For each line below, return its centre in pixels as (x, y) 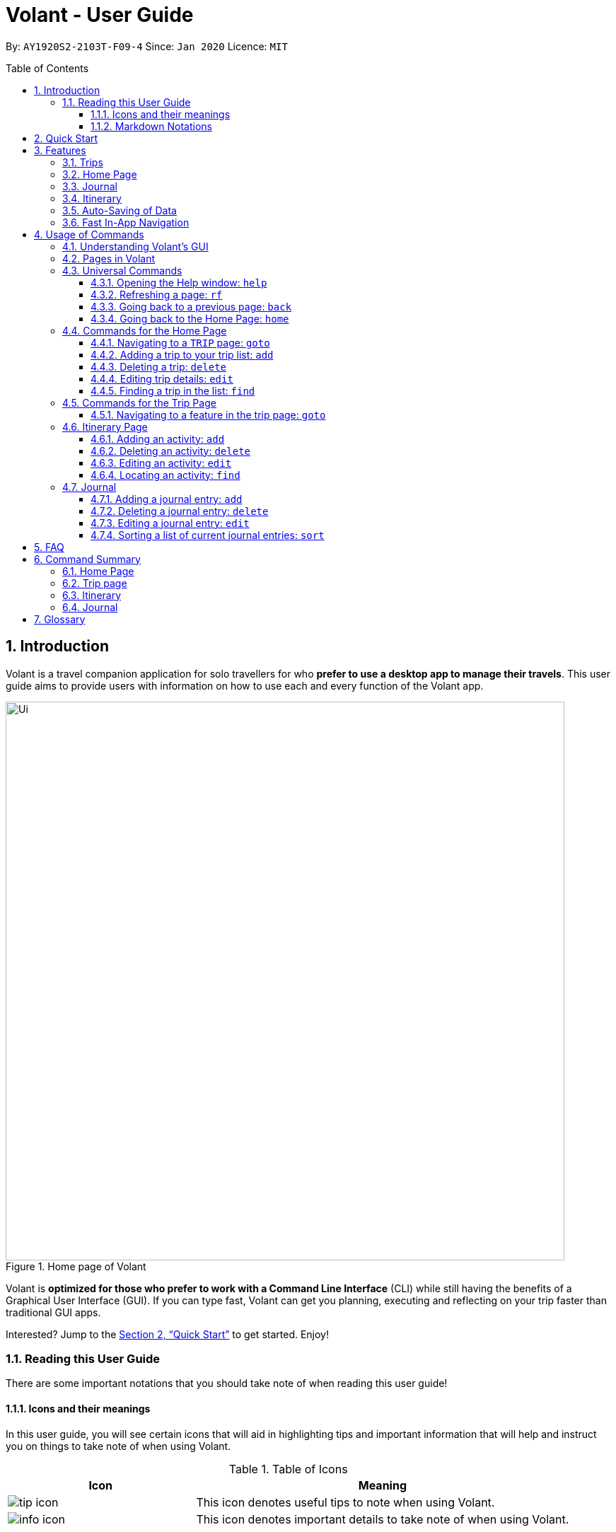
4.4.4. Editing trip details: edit (162, 378)
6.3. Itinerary (92, 595)
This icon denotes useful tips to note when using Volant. (345, 1502)
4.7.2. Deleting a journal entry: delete (180, 511)
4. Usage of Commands (89, 234)
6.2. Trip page (95, 583)
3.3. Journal (90, 186)
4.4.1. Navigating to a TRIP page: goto (180, 342)
